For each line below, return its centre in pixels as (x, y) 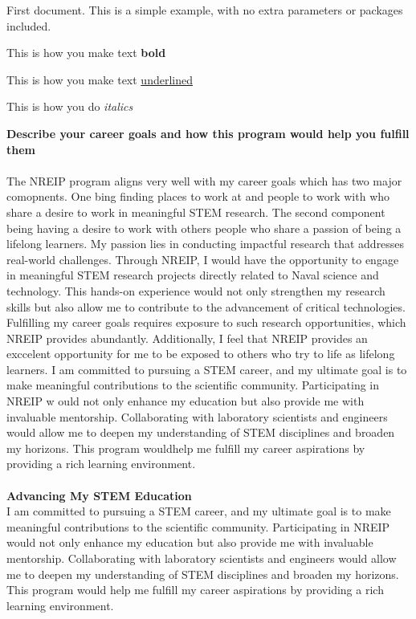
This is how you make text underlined (100, 79)
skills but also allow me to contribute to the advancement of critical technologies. (206, 306)
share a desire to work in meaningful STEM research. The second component (196, 212)
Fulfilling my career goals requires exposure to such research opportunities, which (206, 322)
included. (29, 25)
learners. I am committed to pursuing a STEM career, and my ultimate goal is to (207, 369)
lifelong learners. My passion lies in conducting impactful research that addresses (206, 244)
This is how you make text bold (86, 53)
